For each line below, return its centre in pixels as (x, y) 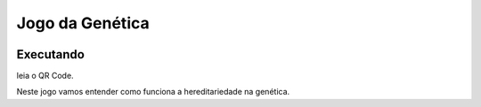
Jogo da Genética (83, 23)
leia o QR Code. (45, 76)
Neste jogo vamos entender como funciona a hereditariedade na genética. (153, 92)
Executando (50, 54)
